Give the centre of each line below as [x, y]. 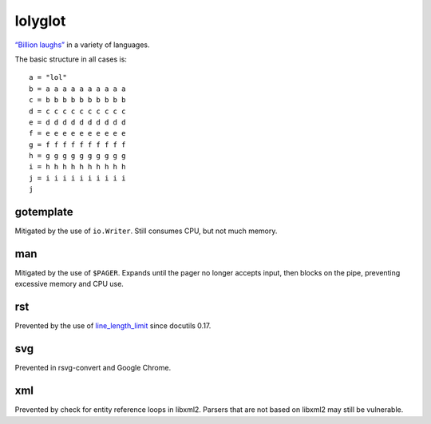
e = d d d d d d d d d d [77, 122]
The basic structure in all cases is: [71, 59]
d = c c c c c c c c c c [77, 111]
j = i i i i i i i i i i [77, 178]
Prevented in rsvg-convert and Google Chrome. [93, 368]
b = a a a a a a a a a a [77, 89]
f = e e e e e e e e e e [77, 133]
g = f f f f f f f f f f [77, 145]
